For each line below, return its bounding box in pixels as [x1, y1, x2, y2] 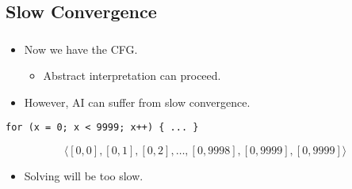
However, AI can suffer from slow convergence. [24, 93, 251, 110]
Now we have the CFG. [24, 40, 138, 57]
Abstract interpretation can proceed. [43, 67, 221, 84]
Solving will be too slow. [24, 168, 143, 184]
